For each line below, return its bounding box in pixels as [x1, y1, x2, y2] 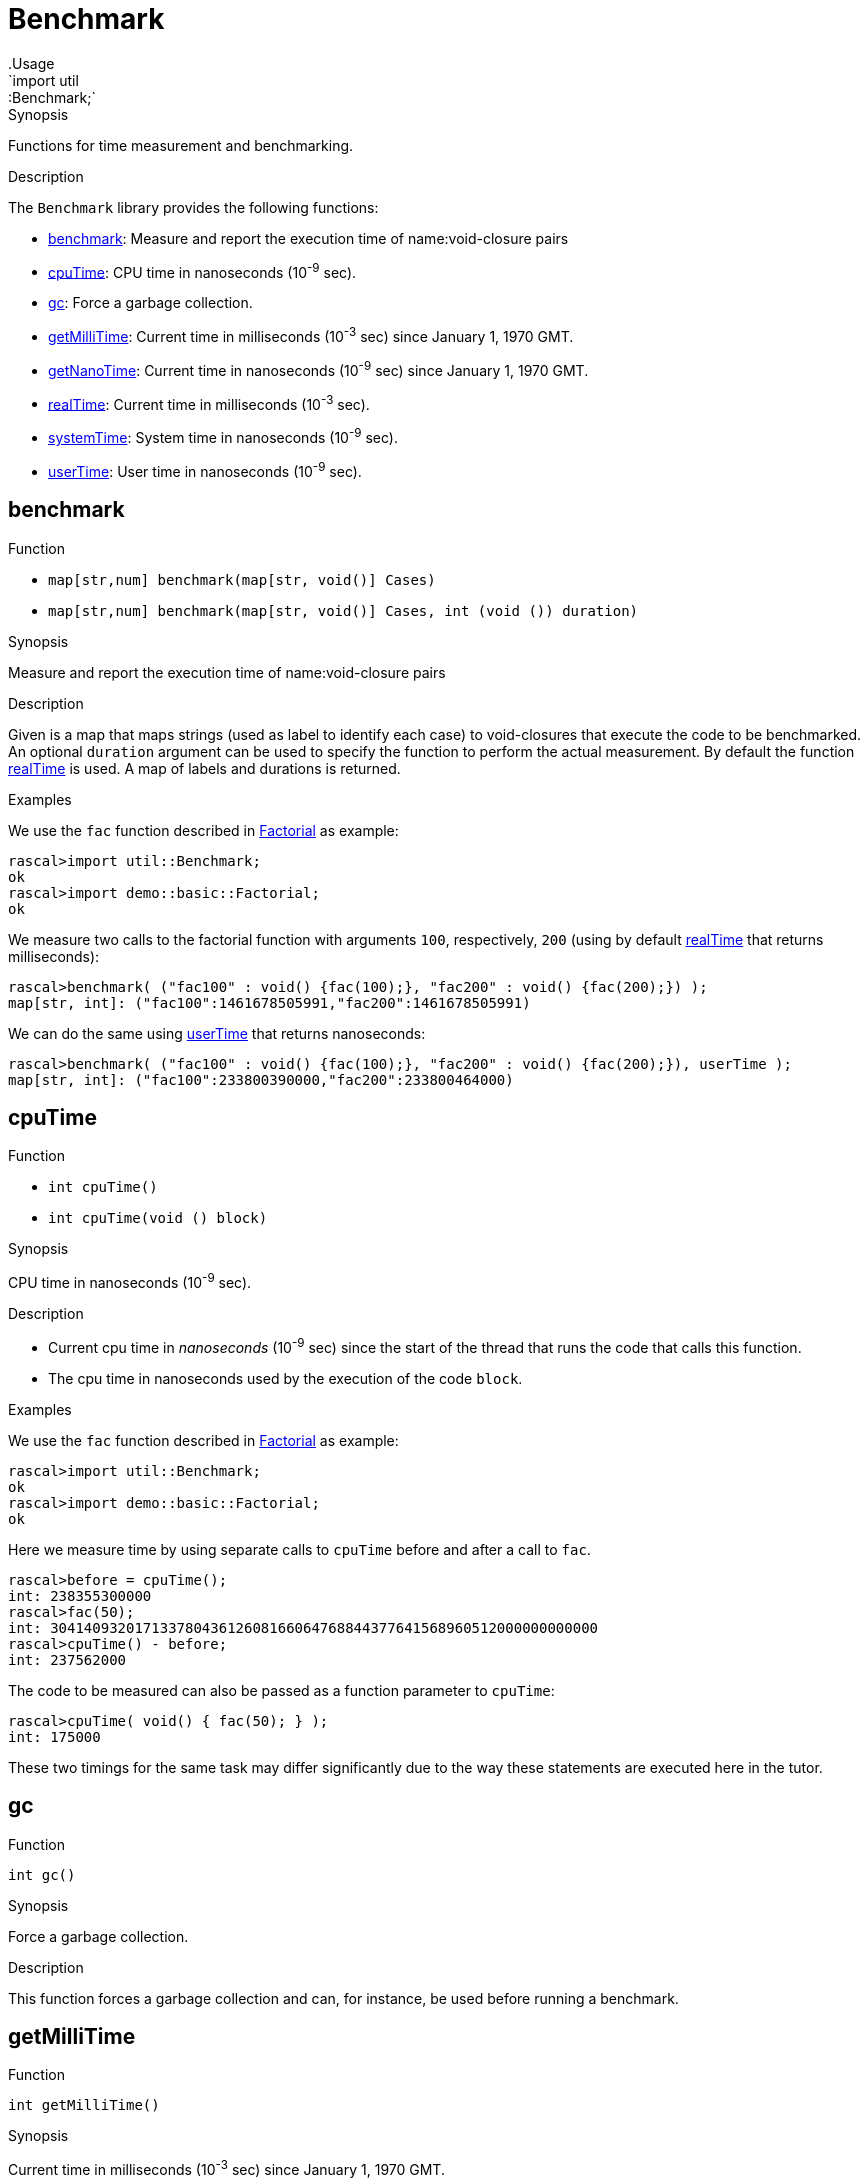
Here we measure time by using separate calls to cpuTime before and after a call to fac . [8, 1540, 591, 1558]
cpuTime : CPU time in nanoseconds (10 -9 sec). [48, 260, 357, 281]
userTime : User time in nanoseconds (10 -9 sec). [48, 460, 362, 480]
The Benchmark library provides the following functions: [8, 198, 379, 216]
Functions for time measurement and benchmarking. [8, 136, 354, 154]
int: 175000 [8, 1728, 101, 1745]
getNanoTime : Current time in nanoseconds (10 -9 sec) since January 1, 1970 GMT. [48, 359, 589, 379]
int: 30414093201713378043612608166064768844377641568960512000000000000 [8, 1619, 599, 1636]
